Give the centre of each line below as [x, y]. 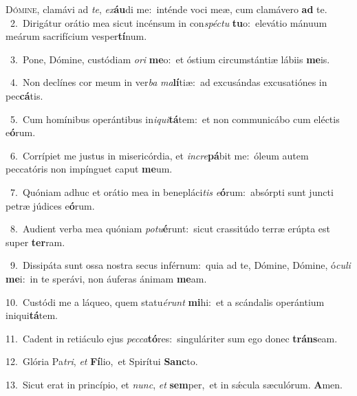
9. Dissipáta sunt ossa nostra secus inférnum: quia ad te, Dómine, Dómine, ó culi [180, 265]
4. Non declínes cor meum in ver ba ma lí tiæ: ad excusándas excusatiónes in [169, 82]
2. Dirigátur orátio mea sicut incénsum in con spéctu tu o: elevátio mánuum [169, 22]
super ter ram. [35, 242]
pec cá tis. [24, 95]
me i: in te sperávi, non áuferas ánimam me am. [106, 278]
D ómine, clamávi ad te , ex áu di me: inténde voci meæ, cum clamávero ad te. [166, 9]
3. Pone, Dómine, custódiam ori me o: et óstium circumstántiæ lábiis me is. [170, 59]
